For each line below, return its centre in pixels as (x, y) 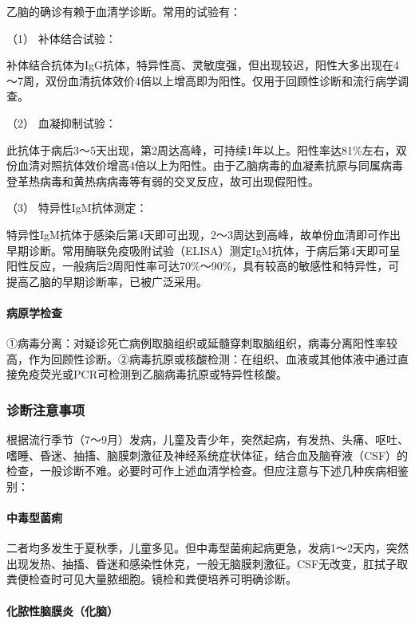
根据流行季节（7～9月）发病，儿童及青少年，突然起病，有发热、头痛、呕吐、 (207, 440)
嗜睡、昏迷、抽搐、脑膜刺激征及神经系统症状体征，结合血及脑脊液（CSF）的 (207, 455)
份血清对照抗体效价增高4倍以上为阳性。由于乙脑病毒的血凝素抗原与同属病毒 (205, 165)
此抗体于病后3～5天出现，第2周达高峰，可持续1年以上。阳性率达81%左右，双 (207, 149)
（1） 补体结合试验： (61, 38)
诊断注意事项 (46, 409)
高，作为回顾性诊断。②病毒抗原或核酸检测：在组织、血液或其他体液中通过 (202, 358)
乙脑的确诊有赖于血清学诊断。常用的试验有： (124, 11)
